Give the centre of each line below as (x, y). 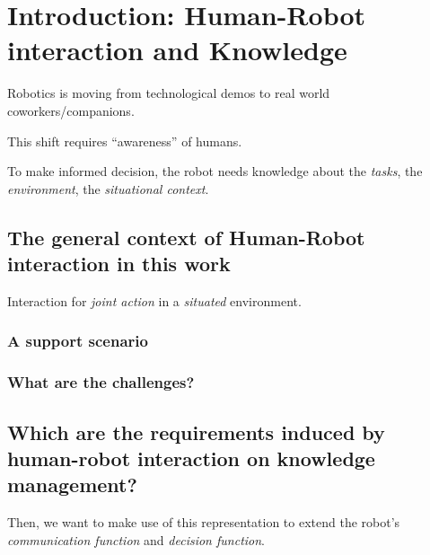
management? (72, 485)
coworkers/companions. (71, 110)
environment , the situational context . (108, 188)
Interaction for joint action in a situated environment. (154, 300)
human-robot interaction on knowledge (191, 458)
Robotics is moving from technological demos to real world (169, 93)
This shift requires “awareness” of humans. (125, 141)
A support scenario (78, 341)
